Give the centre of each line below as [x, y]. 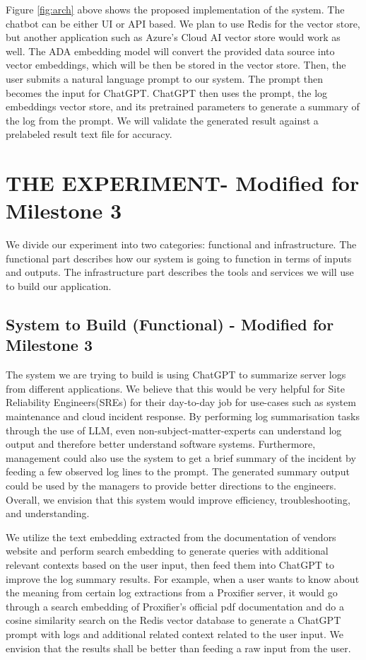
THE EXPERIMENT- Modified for [183, 183]
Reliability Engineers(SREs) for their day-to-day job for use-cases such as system [181, 402]
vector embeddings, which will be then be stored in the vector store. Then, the [176, 65]
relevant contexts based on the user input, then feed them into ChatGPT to [170, 564]
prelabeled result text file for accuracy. [89, 134]
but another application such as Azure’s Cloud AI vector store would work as [173, 37]
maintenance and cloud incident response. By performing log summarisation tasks [183, 416]
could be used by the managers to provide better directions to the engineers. [171, 485]
